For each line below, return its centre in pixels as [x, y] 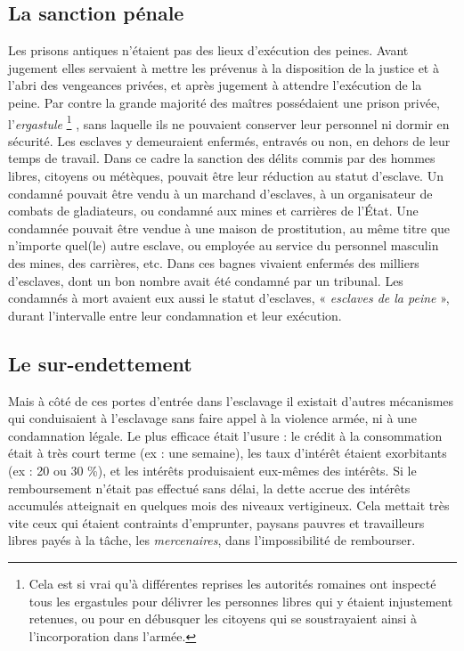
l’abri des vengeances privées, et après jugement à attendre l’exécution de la [215, 85]
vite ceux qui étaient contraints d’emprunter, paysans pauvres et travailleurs [216, 522]
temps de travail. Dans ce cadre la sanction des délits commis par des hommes [222, 158]
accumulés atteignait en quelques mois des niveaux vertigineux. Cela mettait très [229, 505]
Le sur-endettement [100, 363]
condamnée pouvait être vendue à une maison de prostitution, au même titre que [229, 228]
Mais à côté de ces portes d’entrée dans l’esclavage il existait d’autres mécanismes [231, 400]
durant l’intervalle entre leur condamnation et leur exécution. [175, 315]
